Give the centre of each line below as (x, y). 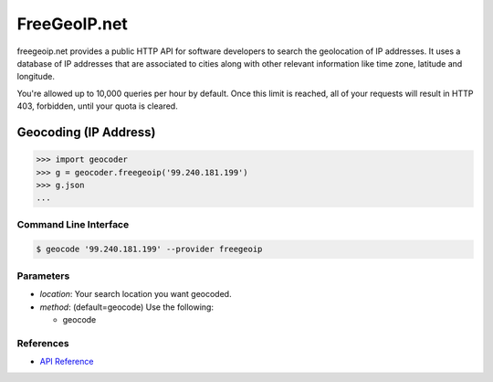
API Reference (67, 362)
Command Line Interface (73, 224)
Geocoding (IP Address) (86, 132)
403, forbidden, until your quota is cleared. (97, 106)
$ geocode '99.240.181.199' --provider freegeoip (149, 249)
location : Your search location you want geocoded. (136, 294)
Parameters (43, 276)
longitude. (36, 77)
